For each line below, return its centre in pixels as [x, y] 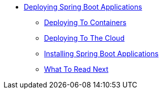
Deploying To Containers [85, 22]
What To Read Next [76, 69]
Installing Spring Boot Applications [101, 54]
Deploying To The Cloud [84, 38]
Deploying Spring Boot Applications [83, 7]
